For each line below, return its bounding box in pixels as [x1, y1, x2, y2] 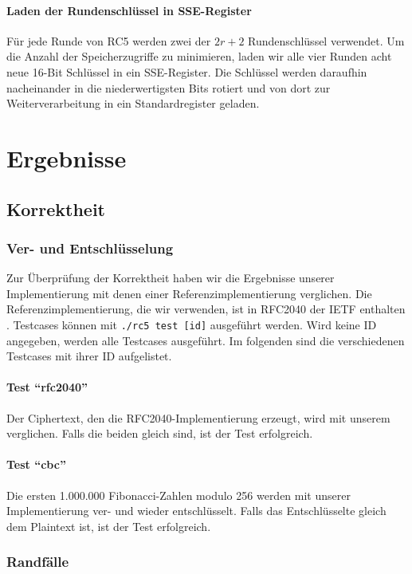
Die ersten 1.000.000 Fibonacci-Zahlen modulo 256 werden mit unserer [6, 486, 351, 503]
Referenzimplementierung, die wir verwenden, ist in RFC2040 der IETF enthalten [6, 301, 406, 317]
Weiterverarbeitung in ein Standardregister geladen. [6, 95, 260, 112]
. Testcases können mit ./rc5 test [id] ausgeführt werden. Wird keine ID [6, 316, 377, 332]
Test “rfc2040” [6, 379, 88, 395]
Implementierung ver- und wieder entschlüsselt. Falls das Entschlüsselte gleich [6, 502, 386, 519]
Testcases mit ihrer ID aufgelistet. [6, 348, 172, 364]
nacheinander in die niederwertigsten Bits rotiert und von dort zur [6, 79, 331, 96]
